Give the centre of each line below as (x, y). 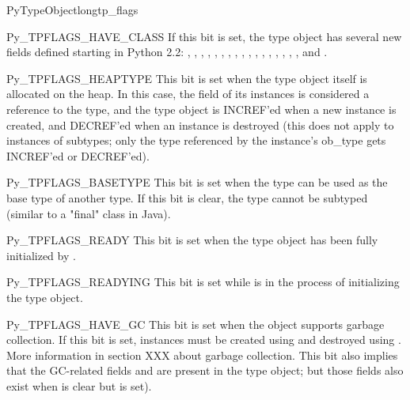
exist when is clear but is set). (79, 385)
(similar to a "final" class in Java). (89, 213)
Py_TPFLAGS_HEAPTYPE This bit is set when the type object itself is (187, 78)
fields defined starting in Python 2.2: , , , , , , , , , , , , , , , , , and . (167, 52)
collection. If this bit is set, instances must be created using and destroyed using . (204, 340)
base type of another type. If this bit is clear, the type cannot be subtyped (187, 197)
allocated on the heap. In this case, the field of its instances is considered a (188, 94)
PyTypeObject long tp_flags (72, 9)
